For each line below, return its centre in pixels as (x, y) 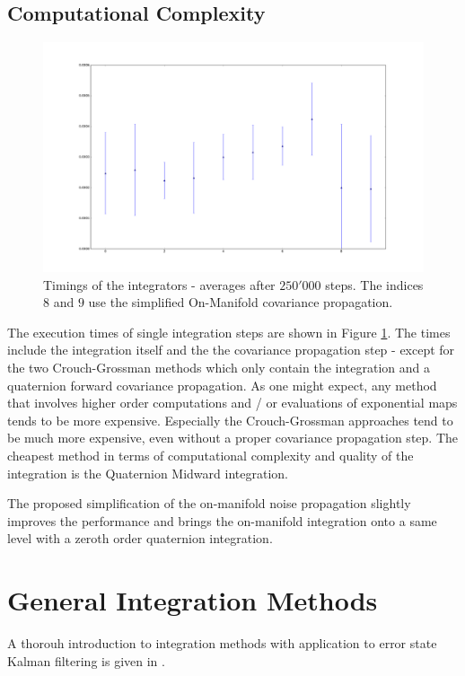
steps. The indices (374, 284)
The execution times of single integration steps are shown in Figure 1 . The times (229, 332)
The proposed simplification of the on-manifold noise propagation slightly (209, 503)
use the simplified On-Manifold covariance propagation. (241, 302)
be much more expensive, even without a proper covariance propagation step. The (232, 438)
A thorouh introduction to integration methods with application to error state (222, 643)
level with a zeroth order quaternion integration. (140, 538)
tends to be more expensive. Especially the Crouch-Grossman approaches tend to (230, 420)
